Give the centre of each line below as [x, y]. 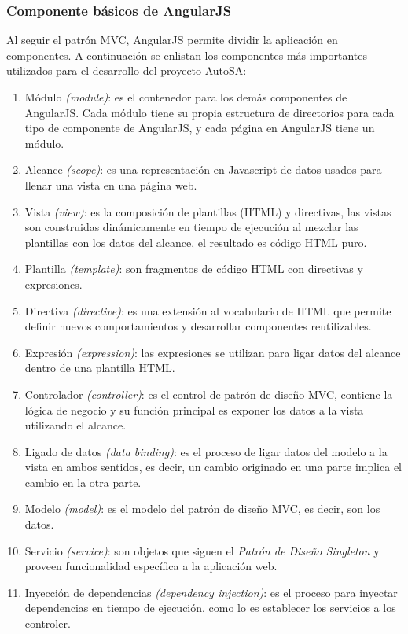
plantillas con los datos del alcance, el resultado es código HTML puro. [196, 242]
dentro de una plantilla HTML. [100, 368]
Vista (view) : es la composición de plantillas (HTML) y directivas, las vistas [208, 211]
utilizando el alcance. [75, 425]
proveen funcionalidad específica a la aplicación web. [151, 566]
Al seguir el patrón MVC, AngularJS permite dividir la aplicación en [172, 40]
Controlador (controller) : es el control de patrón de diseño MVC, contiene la [209, 394]
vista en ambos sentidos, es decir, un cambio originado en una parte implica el [213, 467]
